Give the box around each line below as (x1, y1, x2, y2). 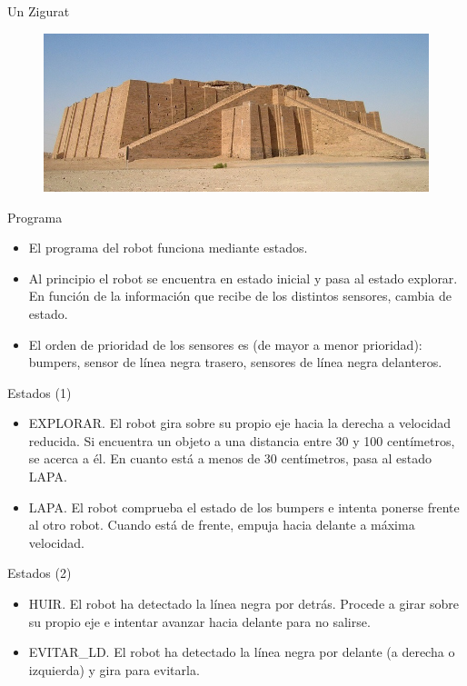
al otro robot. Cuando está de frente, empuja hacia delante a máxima (28, 515, 415, 534)
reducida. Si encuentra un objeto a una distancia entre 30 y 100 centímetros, (28, 431, 455, 450)
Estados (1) (7, 383, 72, 402)
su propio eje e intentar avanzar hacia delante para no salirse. (28, 611, 371, 631)
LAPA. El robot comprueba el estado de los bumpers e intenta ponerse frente (28, 497, 460, 516)
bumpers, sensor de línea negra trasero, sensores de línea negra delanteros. (28, 353, 442, 372)
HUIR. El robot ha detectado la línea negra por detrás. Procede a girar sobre (28, 594, 459, 613)
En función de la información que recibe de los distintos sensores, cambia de (28, 286, 452, 305)
